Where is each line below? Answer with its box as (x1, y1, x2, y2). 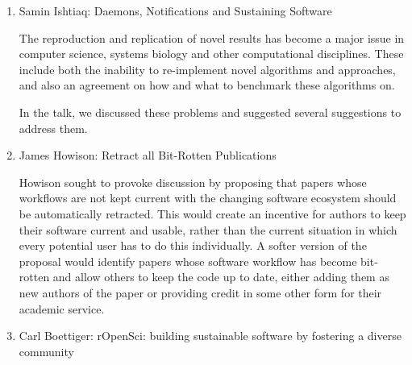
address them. (19, 119, 88, 136)
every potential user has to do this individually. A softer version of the (19, 237, 367, 254)
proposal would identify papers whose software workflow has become (19, 252, 357, 269)
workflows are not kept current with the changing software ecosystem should (19, 189, 397, 206)
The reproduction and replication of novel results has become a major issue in (19, 29, 405, 46)
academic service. (19, 300, 105, 317)
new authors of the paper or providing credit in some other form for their (19, 284, 382, 301)
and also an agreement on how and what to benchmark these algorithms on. (19, 77, 395, 93)
